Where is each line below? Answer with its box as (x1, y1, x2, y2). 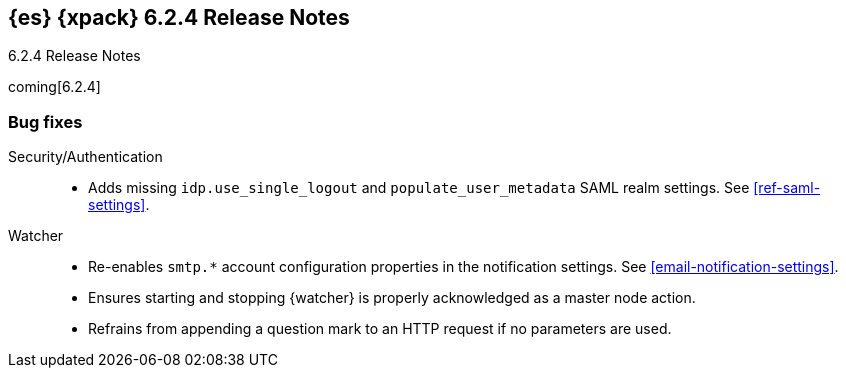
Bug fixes (8, 111, 83, 132)
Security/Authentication (8, 148, 163, 166)
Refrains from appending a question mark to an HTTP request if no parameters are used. (88, 320, 672, 338)
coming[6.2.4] (8, 78, 101, 96)
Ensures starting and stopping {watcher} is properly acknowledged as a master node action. (88, 289, 696, 307)
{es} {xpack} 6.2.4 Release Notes (8, 5, 350, 30)
